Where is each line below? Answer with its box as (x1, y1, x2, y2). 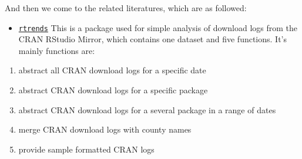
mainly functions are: (18, 44, 95, 56)
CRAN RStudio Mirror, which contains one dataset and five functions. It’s (18, 33, 287, 45)
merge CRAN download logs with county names (18, 123, 192, 136)
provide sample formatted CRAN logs (18, 143, 155, 155)
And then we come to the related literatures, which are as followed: (5, 2, 247, 13)
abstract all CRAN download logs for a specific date (18, 64, 206, 76)
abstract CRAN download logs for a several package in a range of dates (18, 103, 276, 116)
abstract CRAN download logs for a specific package (18, 84, 208, 96)
